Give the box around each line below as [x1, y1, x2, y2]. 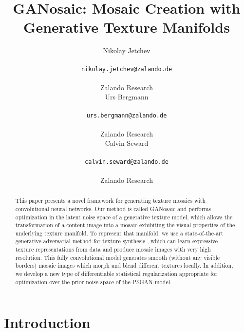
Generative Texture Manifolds [23, 17, 230, 37]
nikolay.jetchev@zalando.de [81, 65, 172, 73]
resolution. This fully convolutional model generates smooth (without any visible [15, 253, 220, 261]
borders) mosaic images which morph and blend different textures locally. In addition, [15, 261, 233, 270]
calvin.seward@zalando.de [85, 158, 169, 165]
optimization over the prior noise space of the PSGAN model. [15, 277, 172, 286]
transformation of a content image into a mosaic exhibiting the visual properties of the [15, 221, 235, 229]
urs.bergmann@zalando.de [86, 112, 167, 119]
